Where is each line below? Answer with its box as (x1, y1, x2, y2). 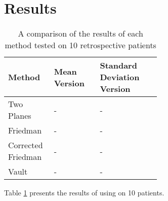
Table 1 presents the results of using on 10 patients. (4, 187, 164, 198)
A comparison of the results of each (18, 27, 143, 40)
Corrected (8, 139, 43, 151)
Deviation (100, 71, 140, 83)
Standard (100, 59, 137, 72)
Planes (8, 110, 31, 122)
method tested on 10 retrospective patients (5, 39, 156, 51)
